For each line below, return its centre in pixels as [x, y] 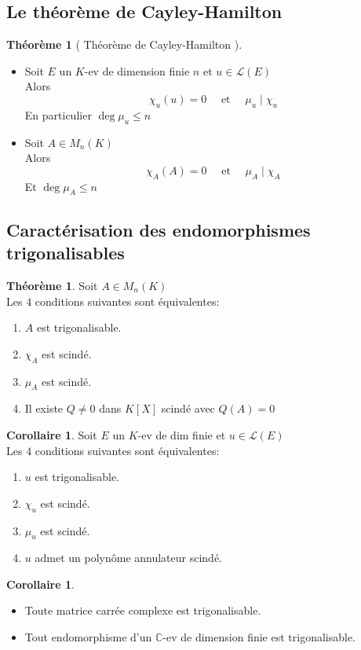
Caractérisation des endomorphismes [159, 229]
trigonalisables [66, 253]
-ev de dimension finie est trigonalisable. [259, 637]
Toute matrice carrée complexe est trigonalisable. [143, 610]
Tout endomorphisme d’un [88, 637]
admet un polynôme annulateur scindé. [129, 558]
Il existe [44, 408]
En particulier [58, 114]
